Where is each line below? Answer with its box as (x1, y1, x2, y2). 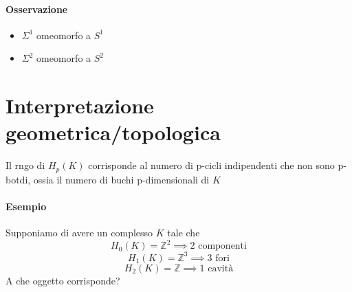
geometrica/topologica (5, 118, 221, 146)
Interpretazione (5, 91, 154, 120)
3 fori (207, 253, 230, 263)
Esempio (5, 199, 47, 213)
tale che (167, 225, 200, 240)
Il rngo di (5, 158, 45, 172)
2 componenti (190, 241, 247, 251)
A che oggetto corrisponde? (5, 273, 120, 287)
